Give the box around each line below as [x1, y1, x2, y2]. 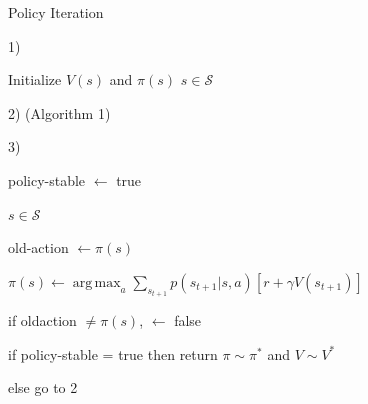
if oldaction [8, 310, 77, 331]
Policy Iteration [8, 2, 104, 22]
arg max [72, 275, 121, 290]
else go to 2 [8, 377, 78, 398]
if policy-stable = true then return [8, 343, 218, 364]
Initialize [8, 69, 62, 90]
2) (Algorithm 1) [8, 102, 111, 123]
